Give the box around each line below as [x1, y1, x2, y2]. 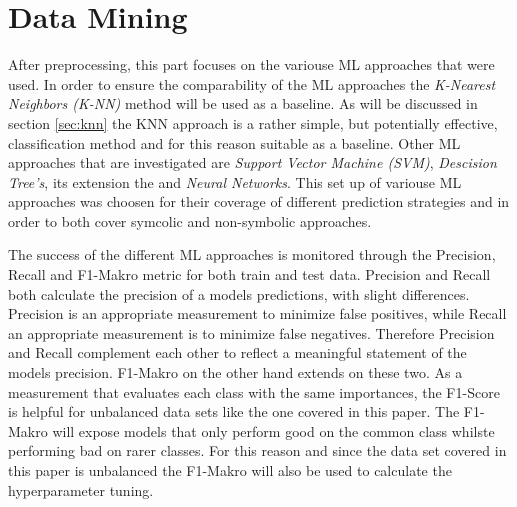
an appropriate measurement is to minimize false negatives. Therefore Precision [8, 322, 495, 343]
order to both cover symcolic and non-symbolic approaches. [8, 210, 372, 231]
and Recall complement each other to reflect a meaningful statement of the [8, 342, 467, 363]
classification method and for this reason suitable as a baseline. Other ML [8, 132, 461, 153]
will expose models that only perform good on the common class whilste [52, 420, 495, 441]
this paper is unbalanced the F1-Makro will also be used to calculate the [8, 460, 452, 480]
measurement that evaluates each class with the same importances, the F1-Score [8, 381, 500, 402]
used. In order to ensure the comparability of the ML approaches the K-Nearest [8, 73, 496, 94]
